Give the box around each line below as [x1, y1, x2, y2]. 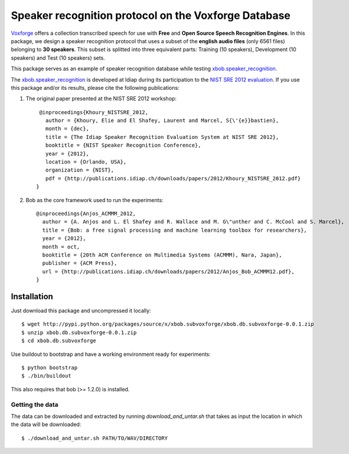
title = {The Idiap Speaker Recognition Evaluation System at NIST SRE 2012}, [45, 134, 279, 140]
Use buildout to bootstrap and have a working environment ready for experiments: [11, 351, 211, 358]
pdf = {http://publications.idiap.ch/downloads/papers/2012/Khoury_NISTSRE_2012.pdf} [45, 175, 301, 181]
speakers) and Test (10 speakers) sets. [11, 54, 106, 61]
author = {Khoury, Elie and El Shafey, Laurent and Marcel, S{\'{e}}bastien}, [45, 117, 279, 124]
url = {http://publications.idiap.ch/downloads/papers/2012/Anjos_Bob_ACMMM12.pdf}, [42, 268, 295, 275]
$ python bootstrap [21, 364, 78, 371]
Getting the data [11, 400, 58, 408]
